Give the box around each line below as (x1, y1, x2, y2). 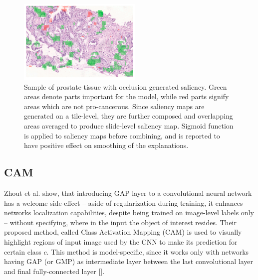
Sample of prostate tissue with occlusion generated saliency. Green (24, 81, 227, 92)
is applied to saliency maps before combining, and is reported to (24, 130, 220, 140)
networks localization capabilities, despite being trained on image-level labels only (4, 207, 254, 218)
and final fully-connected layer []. (4, 266, 105, 276)
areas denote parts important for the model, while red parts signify (24, 91, 229, 102)
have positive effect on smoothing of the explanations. (24, 140, 189, 150)
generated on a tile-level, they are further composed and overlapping (24, 111, 233, 121)
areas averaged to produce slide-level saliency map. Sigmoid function (24, 120, 234, 131)
